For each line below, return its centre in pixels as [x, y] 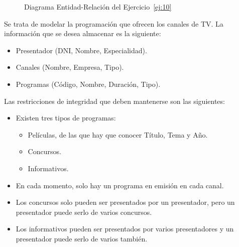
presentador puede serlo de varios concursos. [84, 212]
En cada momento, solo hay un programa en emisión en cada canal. [120, 185]
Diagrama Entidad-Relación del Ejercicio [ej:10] [98, 7]
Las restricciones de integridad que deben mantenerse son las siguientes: [114, 101]
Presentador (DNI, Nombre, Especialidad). [81, 50]
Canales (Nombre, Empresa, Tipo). [70, 67]
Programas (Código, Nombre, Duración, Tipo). [88, 84]
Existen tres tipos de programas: [66, 118]
